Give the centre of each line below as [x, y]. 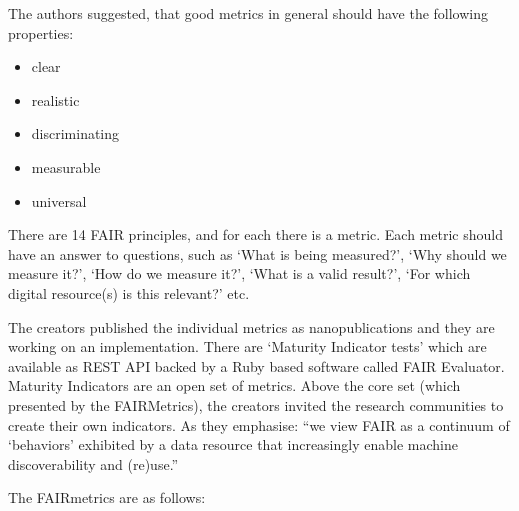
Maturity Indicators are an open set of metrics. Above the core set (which [234, 385]
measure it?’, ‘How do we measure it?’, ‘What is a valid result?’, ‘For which [239, 273]
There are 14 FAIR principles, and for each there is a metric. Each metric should [255, 234]
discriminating [75, 133]
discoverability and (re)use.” [93, 463]
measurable [66, 166]
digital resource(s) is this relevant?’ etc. [129, 292]
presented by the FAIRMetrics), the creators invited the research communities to [256, 404]
